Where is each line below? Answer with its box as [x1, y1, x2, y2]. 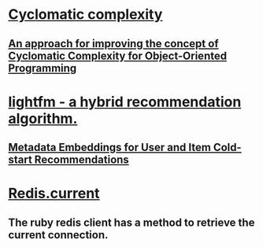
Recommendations [34, 153, 130, 167]
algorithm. [8, 109, 78, 127]
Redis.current [8, 185, 100, 202]
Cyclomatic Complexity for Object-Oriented [8, 49, 227, 62]
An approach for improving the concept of [8, 37, 219, 50]
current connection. [8, 228, 109, 241]
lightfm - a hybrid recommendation [8, 93, 242, 111]
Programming [8, 61, 77, 75]
